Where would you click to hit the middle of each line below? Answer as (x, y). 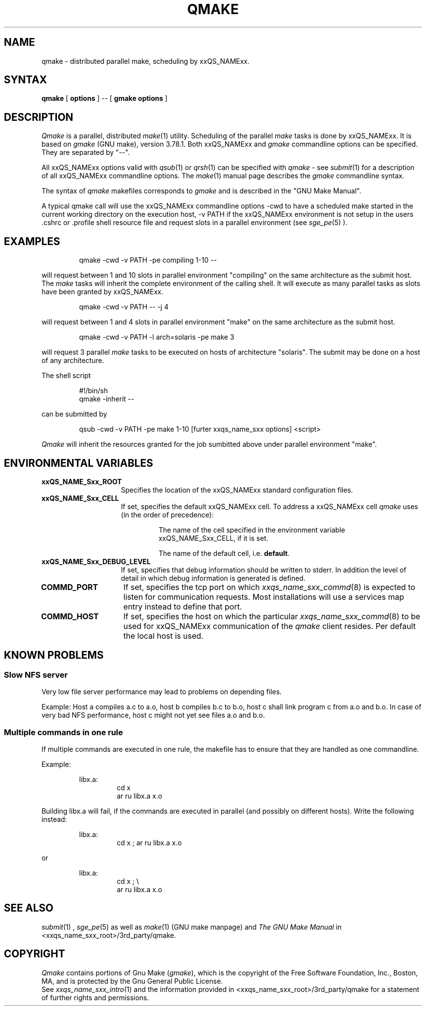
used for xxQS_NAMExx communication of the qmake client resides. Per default (269, 626)
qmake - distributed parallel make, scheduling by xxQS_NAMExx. (146, 61)
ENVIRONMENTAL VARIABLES (79, 463)
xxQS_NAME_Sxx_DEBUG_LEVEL (96, 561)
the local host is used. (163, 636)
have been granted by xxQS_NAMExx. (102, 292)
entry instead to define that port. (183, 606)
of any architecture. (73, 361)
